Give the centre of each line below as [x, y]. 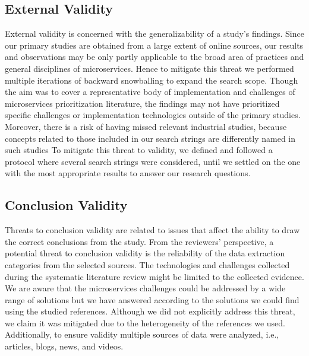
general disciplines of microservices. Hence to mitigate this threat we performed [149, 68]
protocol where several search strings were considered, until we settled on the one [153, 161]
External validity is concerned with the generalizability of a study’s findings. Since [154, 34]
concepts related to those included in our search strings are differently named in [150, 138]
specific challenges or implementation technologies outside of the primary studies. [153, 115]
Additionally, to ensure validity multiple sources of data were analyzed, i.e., [142, 334]
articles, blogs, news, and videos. [64, 346]
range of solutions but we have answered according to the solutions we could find [152, 299]
